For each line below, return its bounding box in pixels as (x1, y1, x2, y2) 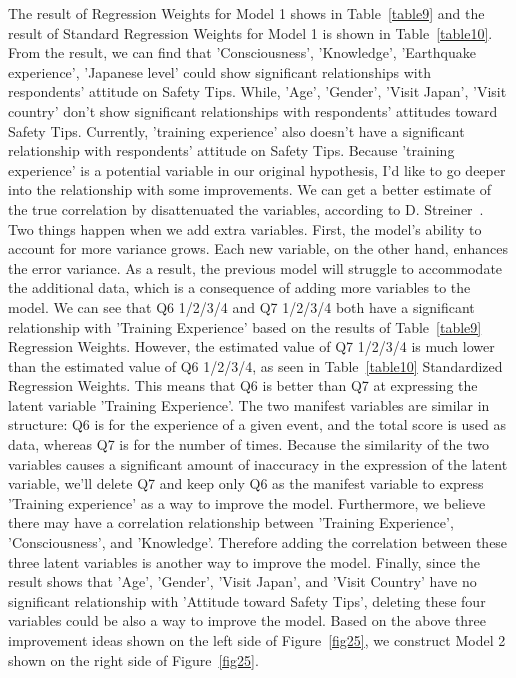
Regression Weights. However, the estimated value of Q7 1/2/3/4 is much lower (8, 336, 495, 357)
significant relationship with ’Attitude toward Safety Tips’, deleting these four (8, 590, 486, 611)
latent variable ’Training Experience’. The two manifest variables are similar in (8, 394, 490, 415)
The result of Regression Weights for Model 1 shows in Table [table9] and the (8, 3, 485, 23)
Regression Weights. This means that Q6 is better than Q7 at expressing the (8, 375, 478, 396)
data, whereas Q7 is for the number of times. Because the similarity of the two (8, 434, 489, 455)
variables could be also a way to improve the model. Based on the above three (8, 610, 487, 631)
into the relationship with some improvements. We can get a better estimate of (8, 179, 491, 200)
